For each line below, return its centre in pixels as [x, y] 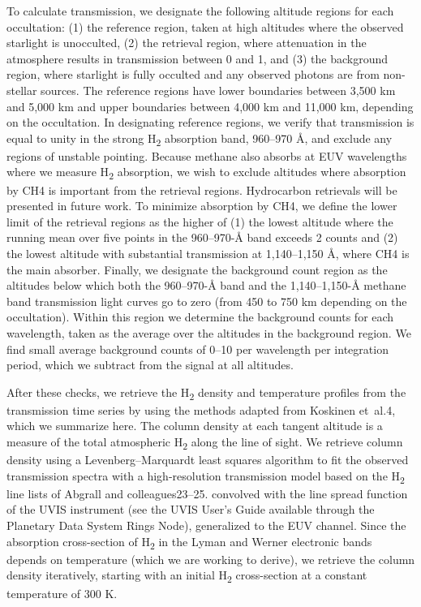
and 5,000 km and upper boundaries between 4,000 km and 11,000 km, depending [210, 106]
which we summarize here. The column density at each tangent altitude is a [195, 426]
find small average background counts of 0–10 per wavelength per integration [198, 349]
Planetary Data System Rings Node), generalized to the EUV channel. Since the [206, 525]
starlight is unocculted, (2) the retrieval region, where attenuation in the [187, 43]
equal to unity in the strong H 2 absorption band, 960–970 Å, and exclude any [200, 139]
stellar [22, 90]
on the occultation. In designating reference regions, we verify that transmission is [210, 122]
